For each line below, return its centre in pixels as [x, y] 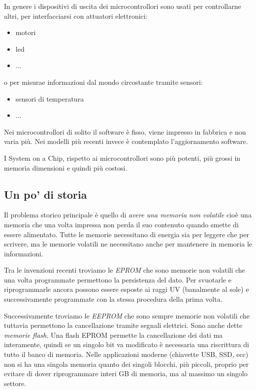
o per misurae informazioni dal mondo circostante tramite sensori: [103, 82]
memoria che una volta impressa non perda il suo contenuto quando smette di [121, 224]
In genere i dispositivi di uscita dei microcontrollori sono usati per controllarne [123, 6]
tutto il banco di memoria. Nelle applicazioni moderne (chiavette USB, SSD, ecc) [126, 354]
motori [26, 32]
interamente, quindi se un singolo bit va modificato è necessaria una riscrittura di [127, 344]
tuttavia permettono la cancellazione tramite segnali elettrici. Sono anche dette [123, 325]
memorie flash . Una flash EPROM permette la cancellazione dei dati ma [113, 335]
